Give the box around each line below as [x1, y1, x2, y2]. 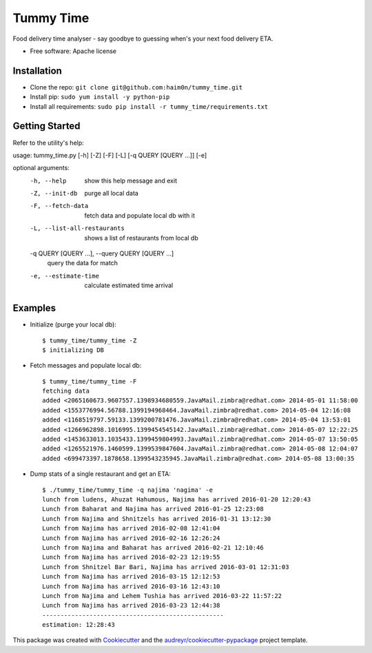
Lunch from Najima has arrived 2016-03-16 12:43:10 [42, 582, 220, 590]
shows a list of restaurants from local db [84, 234, 199, 242]
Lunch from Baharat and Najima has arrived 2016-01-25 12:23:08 [42, 505, 265, 513]
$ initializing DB [42, 346, 105, 354]
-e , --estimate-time [30, 272, 100, 280]
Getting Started [12, 121, 81, 132]
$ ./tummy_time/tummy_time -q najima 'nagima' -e [42, 486, 214, 494]
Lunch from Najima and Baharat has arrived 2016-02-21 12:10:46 [42, 543, 265, 551]
